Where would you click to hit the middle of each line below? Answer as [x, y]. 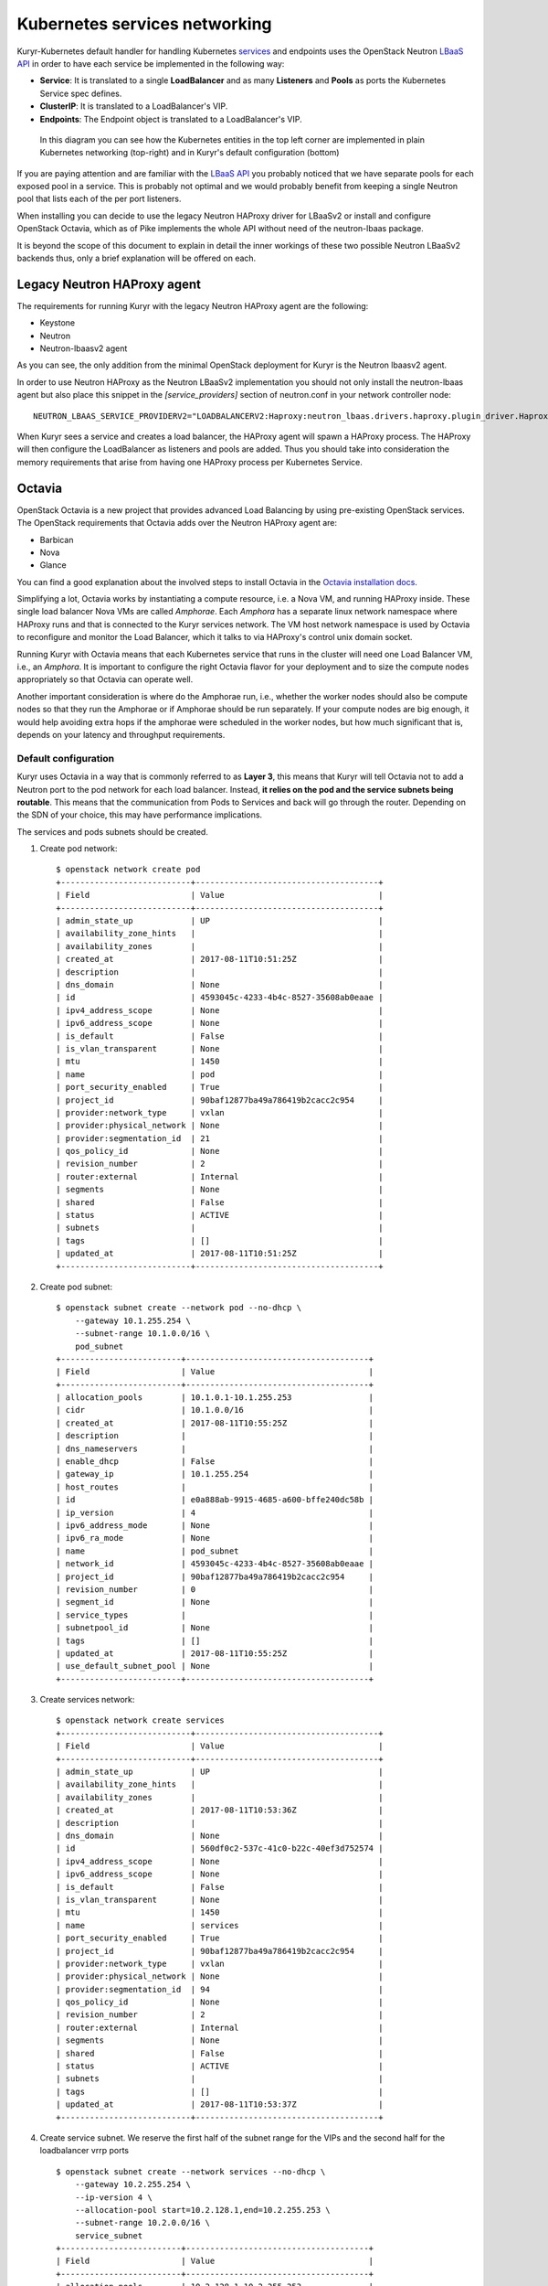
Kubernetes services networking [145, 24]
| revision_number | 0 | [215, 1589]
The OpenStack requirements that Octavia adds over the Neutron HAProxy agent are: [177, 523]
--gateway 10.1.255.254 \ [133, 1320]
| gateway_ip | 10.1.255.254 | [215, 1474]
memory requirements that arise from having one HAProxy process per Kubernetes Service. [190, 462]
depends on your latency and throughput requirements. [121, 734]
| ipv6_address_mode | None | [215, 1526]
